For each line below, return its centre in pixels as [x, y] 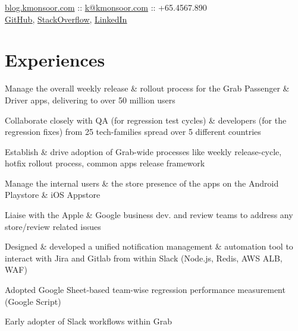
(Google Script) [33, 301]
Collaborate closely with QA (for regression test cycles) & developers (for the [146, 120]
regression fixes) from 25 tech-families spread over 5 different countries [133, 132]
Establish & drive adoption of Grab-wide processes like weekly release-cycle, [143, 151]
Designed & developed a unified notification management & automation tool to [149, 246]
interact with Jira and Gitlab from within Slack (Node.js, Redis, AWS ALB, [144, 258]
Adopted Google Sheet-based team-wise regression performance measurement [145, 290]
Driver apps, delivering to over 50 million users [90, 100]
